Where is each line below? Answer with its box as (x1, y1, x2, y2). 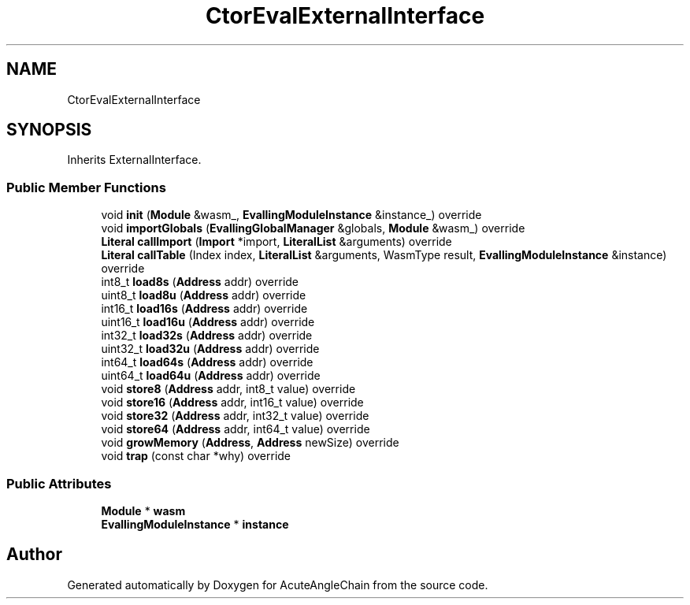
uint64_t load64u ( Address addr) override (101, 369, 321, 383)
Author (6, 544, 62, 565)
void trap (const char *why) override (101, 449, 291, 463)
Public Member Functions (6, 179, 166, 195)
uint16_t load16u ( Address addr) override (101, 315, 315, 329)
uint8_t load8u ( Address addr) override (101, 288, 306, 302)
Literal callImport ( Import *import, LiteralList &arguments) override (101, 235, 452, 249)
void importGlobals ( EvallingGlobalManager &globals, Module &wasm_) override (101, 221, 525, 236)
